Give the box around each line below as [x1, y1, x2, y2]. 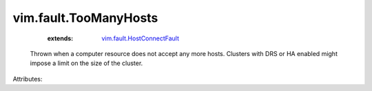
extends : [47, 34, 74, 42]
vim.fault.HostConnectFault [101, 34, 179, 42]
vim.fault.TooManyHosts [12, 10, 158, 25]
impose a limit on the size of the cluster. [30, 59, 143, 68]
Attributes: [12, 75, 43, 83]
